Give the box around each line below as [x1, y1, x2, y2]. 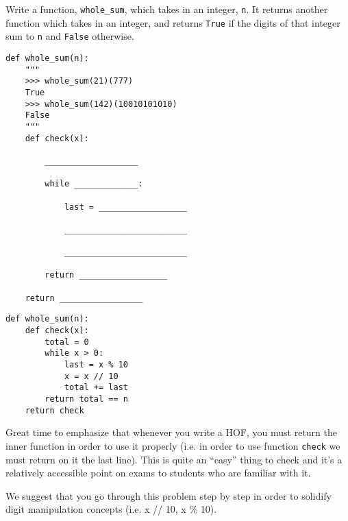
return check [25, 405, 84, 415]
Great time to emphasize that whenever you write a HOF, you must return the [5, 425, 337, 439]
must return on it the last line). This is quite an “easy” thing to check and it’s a [5, 452, 343, 466]
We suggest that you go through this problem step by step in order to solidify [5, 488, 332, 502]
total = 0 [45, 337, 89, 347]
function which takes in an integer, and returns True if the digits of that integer [5, 15, 340, 29]
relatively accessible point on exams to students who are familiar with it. [5, 465, 311, 480]
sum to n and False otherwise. [5, 29, 134, 43]
